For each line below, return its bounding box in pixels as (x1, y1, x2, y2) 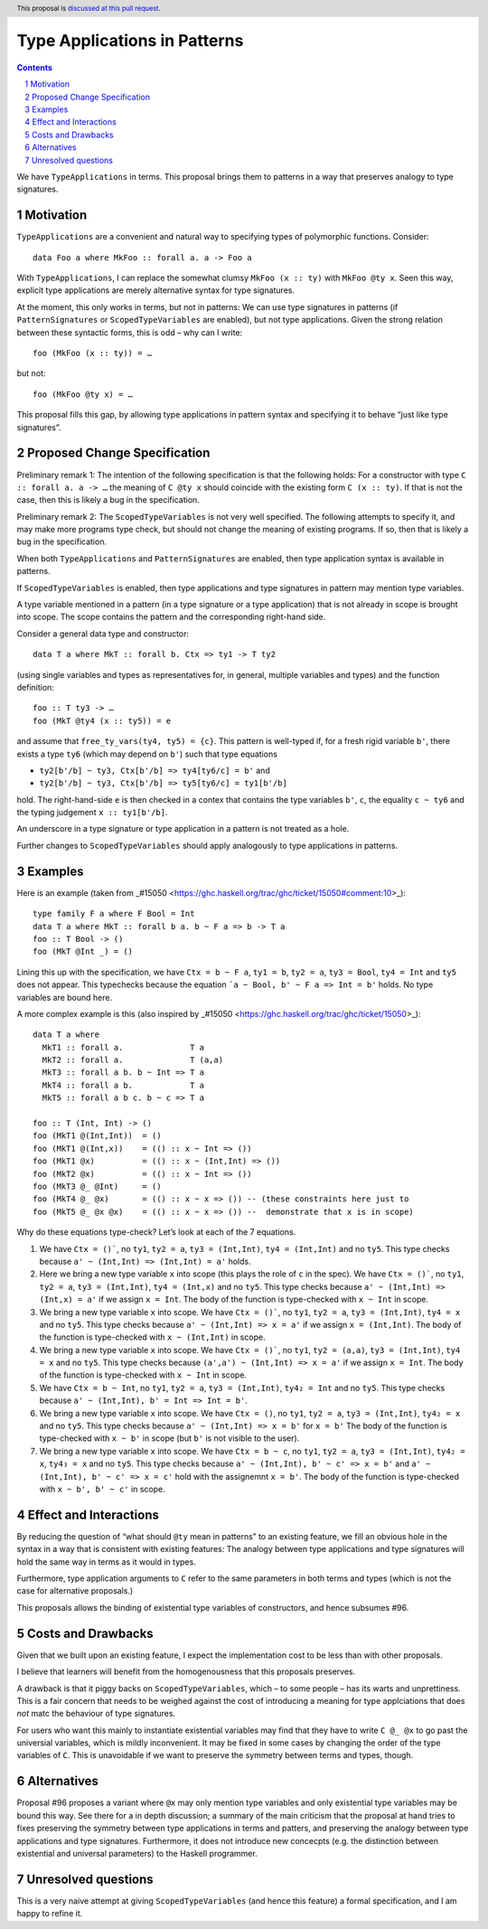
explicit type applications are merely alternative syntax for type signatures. (16, 285, 296, 296)
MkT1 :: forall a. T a (42, 1042, 205, 1052)
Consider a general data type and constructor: (16, 628, 190, 639)
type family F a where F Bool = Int (33, 908, 195, 919)
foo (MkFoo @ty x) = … (33, 389, 134, 400)
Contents (16, 61, 53, 72)
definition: (16, 682, 54, 692)
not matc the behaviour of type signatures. (16, 1708, 176, 1719)
